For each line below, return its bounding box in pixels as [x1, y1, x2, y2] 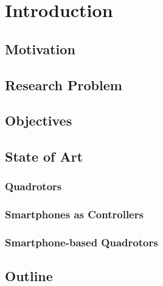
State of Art [5, 147, 83, 166]
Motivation [5, 39, 75, 58]
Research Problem [5, 75, 122, 94]
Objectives [5, 111, 72, 130]
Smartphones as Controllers [5, 207, 144, 222]
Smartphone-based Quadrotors [5, 235, 158, 250]
